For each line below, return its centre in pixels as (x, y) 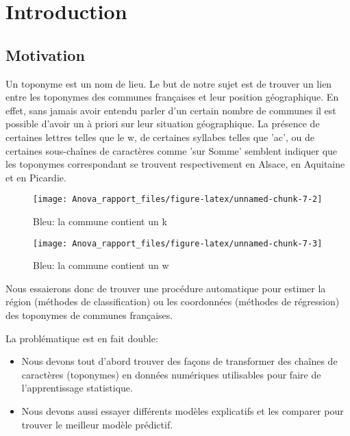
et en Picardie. (36, 177)
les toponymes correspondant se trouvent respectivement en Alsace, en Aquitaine (175, 164)
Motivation (45, 54)
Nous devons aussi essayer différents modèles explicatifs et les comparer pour (183, 410)
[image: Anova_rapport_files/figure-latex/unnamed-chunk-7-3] (178, 243)
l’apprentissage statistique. (77, 388)
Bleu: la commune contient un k (100, 221)
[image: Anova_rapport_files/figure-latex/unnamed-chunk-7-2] (178, 200)
